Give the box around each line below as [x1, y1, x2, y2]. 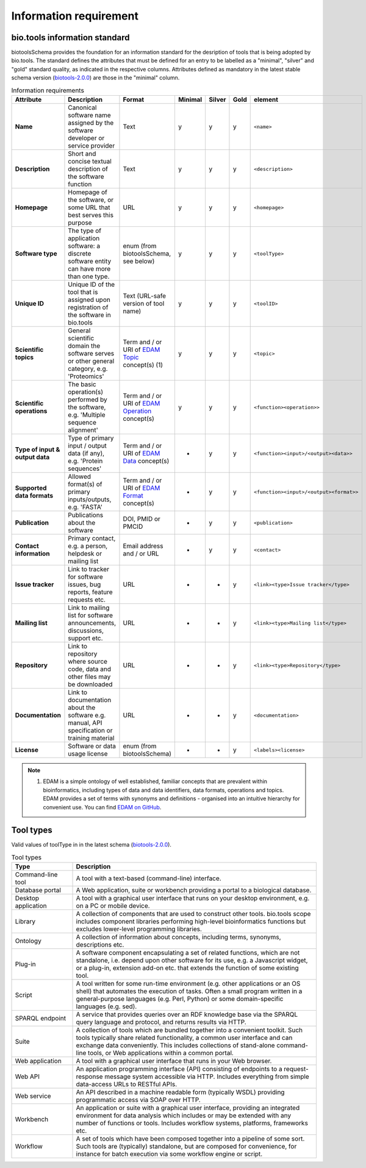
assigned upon [68, 296, 111, 304]
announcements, [68, 619, 117, 627]
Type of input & [15, 445, 60, 454]
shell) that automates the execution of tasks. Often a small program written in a [76, 987, 303, 995]
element [253, 95, 279, 104]
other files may [68, 673, 111, 681]
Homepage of [68, 188, 108, 196]
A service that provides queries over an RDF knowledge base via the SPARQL [76, 1010, 298, 1019]
